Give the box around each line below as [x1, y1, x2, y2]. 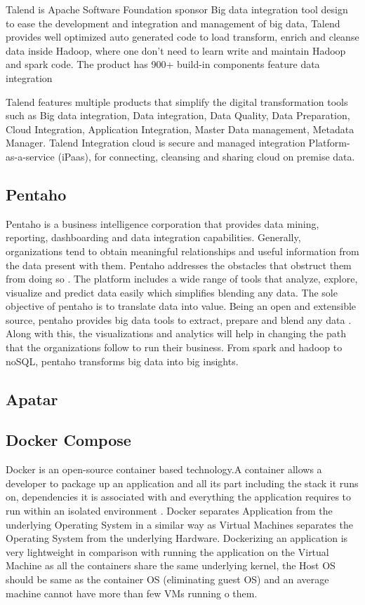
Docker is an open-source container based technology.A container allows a [6, 462, 322, 477]
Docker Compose [6, 429, 131, 451]
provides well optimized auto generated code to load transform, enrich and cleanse [6, 29, 359, 44]
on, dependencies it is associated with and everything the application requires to [6, 489, 352, 504]
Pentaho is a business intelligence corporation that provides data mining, [6, 216, 319, 231]
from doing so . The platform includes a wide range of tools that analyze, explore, [6, 271, 358, 286]
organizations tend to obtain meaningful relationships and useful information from [6, 243, 359, 258]
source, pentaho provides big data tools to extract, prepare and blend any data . [6, 312, 352, 327]
